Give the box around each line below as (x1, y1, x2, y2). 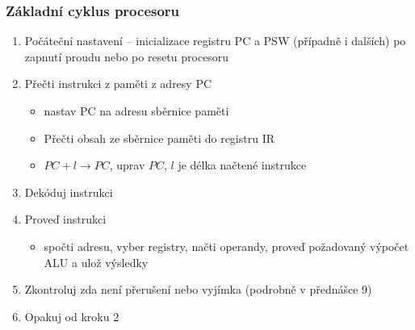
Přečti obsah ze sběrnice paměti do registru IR (44, 129, 275, 146)
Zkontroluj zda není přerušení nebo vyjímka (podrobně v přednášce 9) (24, 281, 372, 298)
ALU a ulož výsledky (44, 253, 149, 270)
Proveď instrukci (24, 211, 107, 228)
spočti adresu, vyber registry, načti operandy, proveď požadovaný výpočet (44, 237, 409, 254)
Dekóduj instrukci (24, 183, 113, 200)
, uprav (109, 157, 145, 173)
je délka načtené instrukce (178, 157, 307, 173)
